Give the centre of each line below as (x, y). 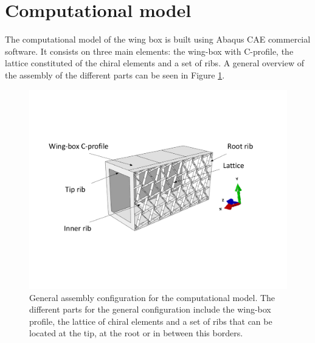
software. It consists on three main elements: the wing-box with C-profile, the (149, 51)
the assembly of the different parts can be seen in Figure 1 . (115, 74)
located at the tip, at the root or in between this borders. (136, 333)
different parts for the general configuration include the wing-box (150, 309)
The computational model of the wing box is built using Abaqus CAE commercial (158, 39)
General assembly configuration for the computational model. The (152, 297)
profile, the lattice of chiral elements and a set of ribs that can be (151, 321)
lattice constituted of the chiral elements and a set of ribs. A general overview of (154, 63)
